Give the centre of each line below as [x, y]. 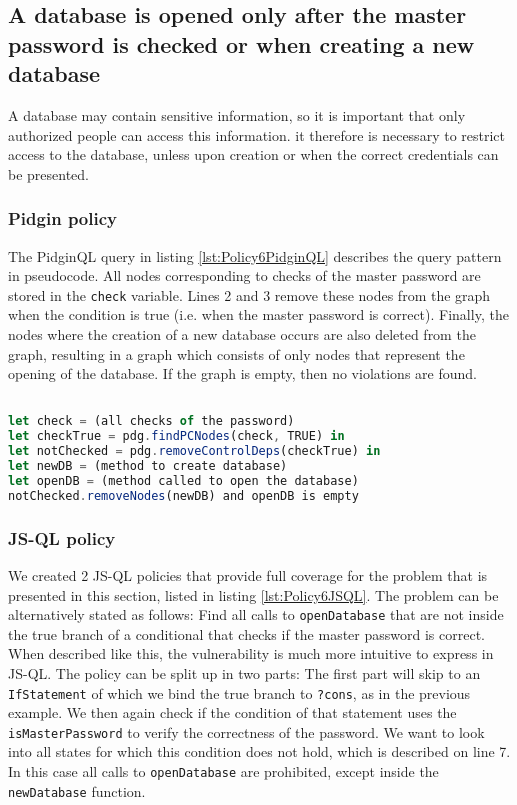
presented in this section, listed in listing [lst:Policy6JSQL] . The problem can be [253, 594]
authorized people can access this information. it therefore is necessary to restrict [256, 134]
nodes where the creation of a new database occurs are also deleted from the [242, 334]
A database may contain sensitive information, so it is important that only [237, 114]
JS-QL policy [62, 537]
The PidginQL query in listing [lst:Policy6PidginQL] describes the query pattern [255, 255]
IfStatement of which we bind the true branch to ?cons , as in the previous [239, 692]
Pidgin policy [62, 218]
